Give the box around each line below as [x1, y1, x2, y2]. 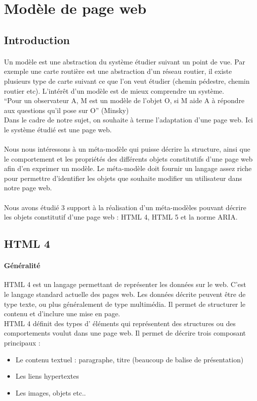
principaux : [4, 337, 41, 347]
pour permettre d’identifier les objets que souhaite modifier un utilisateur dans [4, 172, 242, 183]
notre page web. [4, 182, 52, 193]
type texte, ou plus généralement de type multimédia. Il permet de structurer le [4, 298, 246, 309]
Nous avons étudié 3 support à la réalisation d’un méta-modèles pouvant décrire [4, 202, 247, 212]
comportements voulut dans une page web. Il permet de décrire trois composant [4, 328, 246, 338]
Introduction [4, 32, 70, 47]
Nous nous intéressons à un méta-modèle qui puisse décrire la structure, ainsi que [4, 144, 251, 154]
